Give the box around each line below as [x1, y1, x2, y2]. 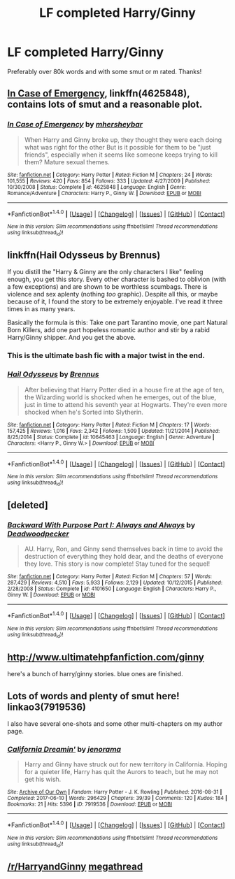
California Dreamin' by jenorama [7, 744, 121, 754]
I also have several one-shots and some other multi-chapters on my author [7, 719, 222, 728]
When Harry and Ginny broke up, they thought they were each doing [24, 135, 222, 144]
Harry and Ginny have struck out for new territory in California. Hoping [24, 760, 227, 769]
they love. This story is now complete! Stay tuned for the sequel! [24, 559, 211, 568]
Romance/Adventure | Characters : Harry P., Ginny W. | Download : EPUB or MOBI [7, 190, 201, 196]
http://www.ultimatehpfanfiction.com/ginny [7, 651, 205, 663]
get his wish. [24, 775, 62, 784]
